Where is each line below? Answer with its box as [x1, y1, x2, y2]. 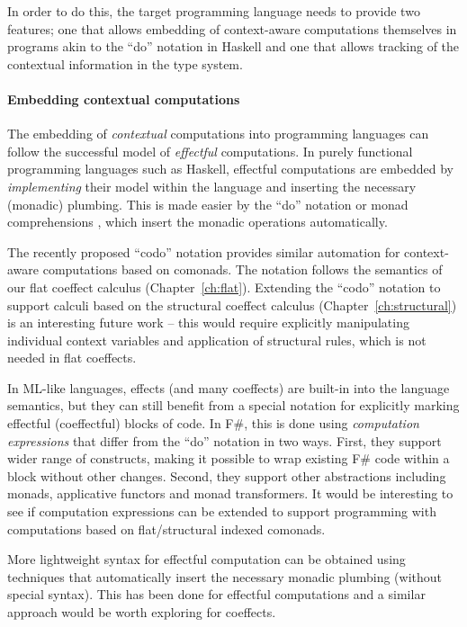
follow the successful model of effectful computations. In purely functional [7, 141, 413, 160]
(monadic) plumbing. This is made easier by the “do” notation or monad [7, 194, 409, 213]
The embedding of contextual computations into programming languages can [7, 124, 429, 143]
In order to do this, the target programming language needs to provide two [7, 2, 420, 20]
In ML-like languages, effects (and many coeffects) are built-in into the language [7, 378, 450, 397]
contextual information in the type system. [7, 54, 243, 73]
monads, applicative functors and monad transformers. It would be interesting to [7, 484, 454, 503]
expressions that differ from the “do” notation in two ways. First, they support [7, 431, 442, 450]
